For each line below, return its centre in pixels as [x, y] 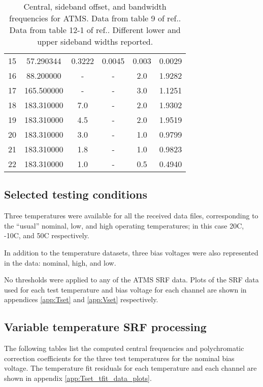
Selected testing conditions [76, 194]
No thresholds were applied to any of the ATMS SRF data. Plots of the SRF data [131, 280]
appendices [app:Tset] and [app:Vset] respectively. [81, 299]
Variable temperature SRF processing [105, 327]
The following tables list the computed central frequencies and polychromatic [124, 348]
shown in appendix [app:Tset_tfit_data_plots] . [78, 378]
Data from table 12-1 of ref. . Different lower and [95, 30]
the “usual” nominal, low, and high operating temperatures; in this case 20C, [124, 225]
